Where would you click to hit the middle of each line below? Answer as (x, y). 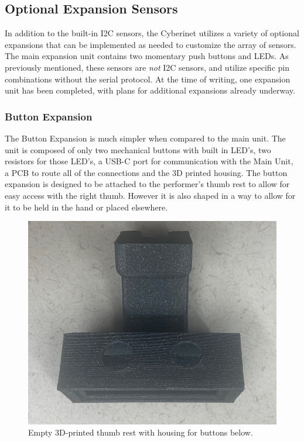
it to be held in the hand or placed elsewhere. (86, 207)
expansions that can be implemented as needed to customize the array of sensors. (151, 44)
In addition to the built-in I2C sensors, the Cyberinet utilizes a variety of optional (152, 33)
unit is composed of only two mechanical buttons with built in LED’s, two (138, 149)
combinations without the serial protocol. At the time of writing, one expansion (148, 79)
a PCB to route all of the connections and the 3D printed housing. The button (146, 172)
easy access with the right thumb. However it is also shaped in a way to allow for (150, 195)
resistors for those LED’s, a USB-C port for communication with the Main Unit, (149, 161)
